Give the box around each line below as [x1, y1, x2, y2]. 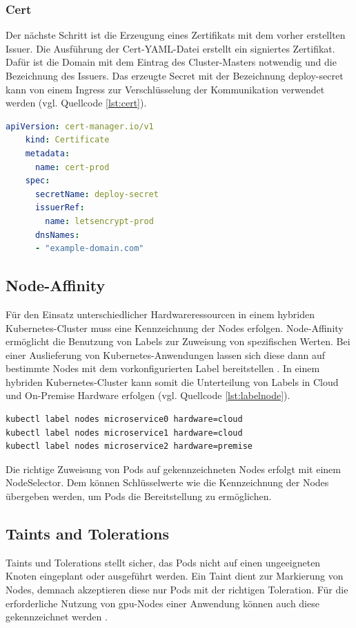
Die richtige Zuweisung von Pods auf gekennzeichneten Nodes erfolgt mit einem [6, 461, 341, 476]
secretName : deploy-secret [34, 189, 159, 199]
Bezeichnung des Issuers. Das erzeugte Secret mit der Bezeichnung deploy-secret [6, 68, 344, 82]
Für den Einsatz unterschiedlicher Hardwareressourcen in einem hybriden [6, 306, 315, 321]
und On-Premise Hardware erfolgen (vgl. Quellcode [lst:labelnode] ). [6, 388, 290, 403]
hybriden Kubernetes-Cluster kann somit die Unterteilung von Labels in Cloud [6, 374, 339, 389]
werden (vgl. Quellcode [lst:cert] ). [6, 95, 147, 110]
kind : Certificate [25, 135, 110, 145]
